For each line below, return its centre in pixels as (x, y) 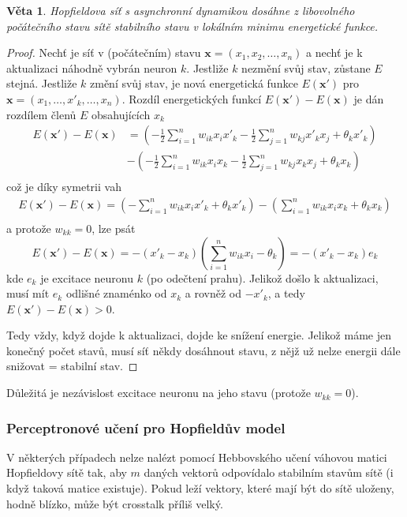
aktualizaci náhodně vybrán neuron (92, 67)
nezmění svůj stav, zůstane (306, 67)
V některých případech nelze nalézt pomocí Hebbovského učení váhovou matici (197, 457)
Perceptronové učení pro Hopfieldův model (146, 427)
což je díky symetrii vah (64, 187)
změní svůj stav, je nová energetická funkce (194, 83)
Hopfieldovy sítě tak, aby (67, 472)
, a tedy (286, 293)
